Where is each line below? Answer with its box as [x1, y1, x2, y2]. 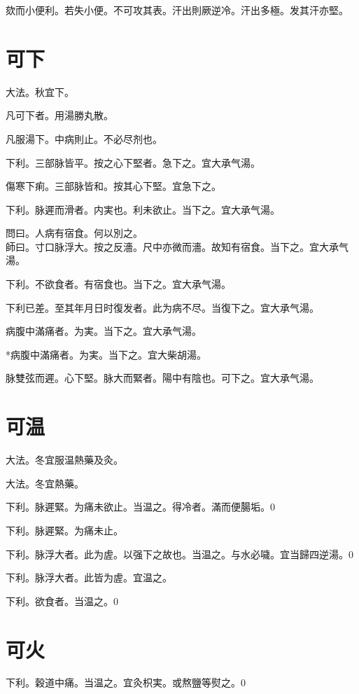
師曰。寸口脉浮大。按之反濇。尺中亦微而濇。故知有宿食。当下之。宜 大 [6, 239, 329, 254]
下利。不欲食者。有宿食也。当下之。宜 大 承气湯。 [6, 277, 231, 291]
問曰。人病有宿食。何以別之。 [6, 225, 143, 240]
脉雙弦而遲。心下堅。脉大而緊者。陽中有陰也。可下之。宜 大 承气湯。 [6, 370, 319, 385]
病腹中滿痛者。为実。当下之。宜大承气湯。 [6, 324, 202, 338]
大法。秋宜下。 [6, 84, 74, 99]
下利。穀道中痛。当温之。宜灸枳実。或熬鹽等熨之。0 [6, 675, 246, 690]
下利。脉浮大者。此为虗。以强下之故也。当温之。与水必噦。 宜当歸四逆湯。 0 [6, 546, 353, 561]
